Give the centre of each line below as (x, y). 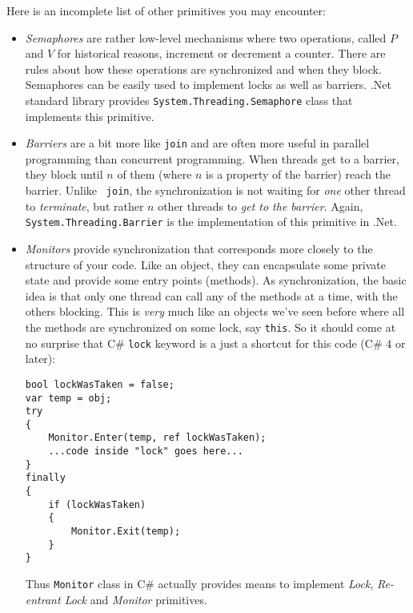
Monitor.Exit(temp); (126, 532)
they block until (64, 174)
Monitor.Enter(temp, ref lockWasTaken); (157, 438)
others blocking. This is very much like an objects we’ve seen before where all (215, 311)
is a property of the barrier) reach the (299, 174)
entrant (43, 599)
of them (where (154, 174)
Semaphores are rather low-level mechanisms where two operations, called (206, 37)
